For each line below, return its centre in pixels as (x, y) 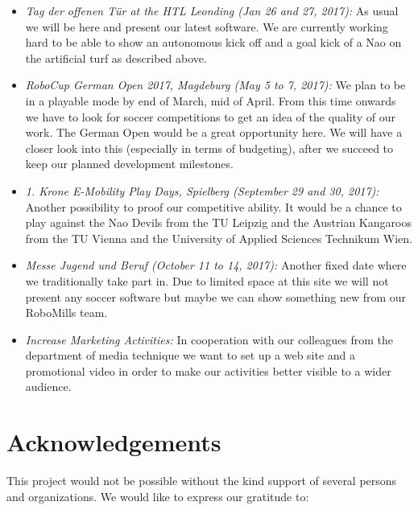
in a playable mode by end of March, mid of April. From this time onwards (211, 100)
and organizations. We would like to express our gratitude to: (158, 496)
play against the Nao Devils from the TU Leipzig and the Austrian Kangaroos (218, 222)
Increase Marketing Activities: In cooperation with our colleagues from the (209, 339)
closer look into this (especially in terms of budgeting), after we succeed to (209, 148)
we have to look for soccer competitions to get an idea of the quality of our (210, 116)
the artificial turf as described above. (116, 58)
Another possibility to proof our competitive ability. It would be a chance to (213, 206)
